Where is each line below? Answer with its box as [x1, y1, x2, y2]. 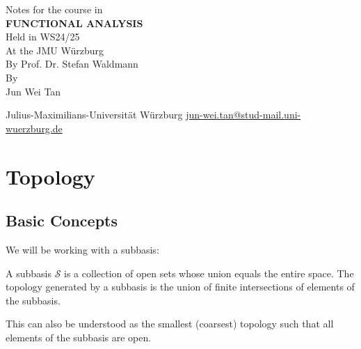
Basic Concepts [6, 210, 118, 231]
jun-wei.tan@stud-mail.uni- [186, 107, 301, 122]
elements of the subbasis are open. [6, 329, 152, 344]
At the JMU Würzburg [6, 42, 104, 57]
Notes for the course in [6, 2, 103, 16]
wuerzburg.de [6, 121, 63, 135]
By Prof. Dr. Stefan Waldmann [6, 56, 138, 71]
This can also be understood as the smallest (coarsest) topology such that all [6, 316, 334, 331]
